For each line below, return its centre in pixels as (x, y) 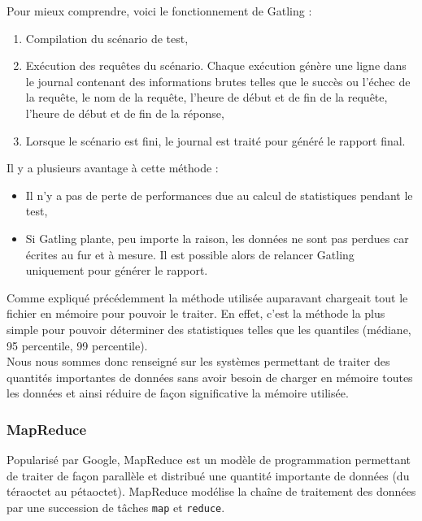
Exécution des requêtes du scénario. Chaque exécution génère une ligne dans (216, 65)
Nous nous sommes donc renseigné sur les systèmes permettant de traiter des (198, 361)
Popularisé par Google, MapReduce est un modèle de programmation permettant (209, 460)
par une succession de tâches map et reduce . (116, 507)
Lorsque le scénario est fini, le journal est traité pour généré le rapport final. (215, 140)
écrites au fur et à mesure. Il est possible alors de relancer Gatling (190, 254)
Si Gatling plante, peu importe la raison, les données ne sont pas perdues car (217, 238)
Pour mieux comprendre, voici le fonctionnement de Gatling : (159, 11)
